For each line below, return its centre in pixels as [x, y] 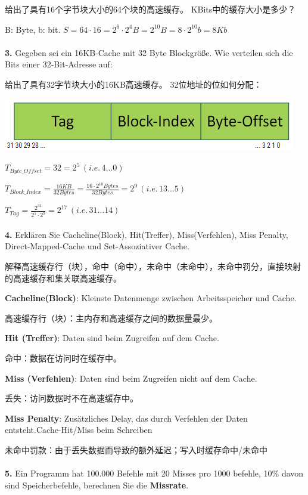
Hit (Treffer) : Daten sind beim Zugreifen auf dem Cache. [112, 338]
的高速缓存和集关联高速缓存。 [63, 278]
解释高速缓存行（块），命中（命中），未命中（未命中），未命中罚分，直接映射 [153, 266]
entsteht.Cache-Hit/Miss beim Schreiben [79, 430]
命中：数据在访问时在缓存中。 [63, 358]
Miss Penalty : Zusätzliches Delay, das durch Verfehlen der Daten [126, 418]
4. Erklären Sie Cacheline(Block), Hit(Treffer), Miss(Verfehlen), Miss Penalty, [147, 234]
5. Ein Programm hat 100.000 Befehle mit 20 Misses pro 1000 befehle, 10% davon [154, 473]
